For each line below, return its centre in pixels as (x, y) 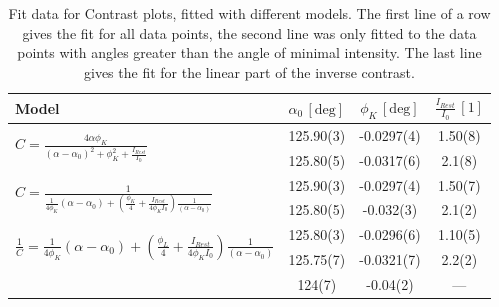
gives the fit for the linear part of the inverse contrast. (249, 71)
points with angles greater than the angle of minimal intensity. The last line (249, 52)
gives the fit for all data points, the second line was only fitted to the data (249, 32)
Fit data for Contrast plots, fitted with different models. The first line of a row (249, 13)
